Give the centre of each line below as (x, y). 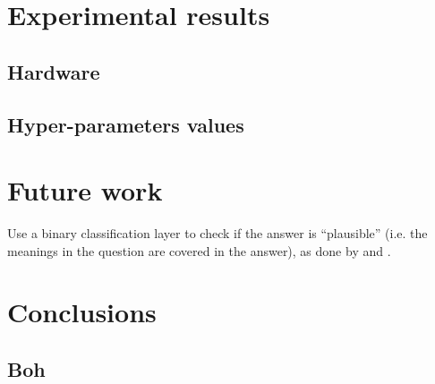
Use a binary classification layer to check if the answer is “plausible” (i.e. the (217, 233)
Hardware (54, 71)
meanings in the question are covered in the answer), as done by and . (199, 250)
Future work (85, 190)
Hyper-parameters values (126, 124)
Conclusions (82, 312)
